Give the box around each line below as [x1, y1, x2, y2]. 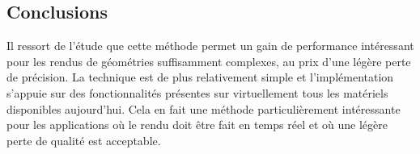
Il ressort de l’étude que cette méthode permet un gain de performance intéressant [6, 37, 414, 54]
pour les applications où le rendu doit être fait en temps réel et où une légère [6, 116, 388, 133]
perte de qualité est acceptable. [6, 131, 161, 148]
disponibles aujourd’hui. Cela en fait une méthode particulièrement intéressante [6, 100, 401, 117]
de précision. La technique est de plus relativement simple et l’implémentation [6, 69, 394, 85]
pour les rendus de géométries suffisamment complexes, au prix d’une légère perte [6, 52, 411, 69]
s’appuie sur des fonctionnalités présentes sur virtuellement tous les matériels [6, 84, 388, 101]
